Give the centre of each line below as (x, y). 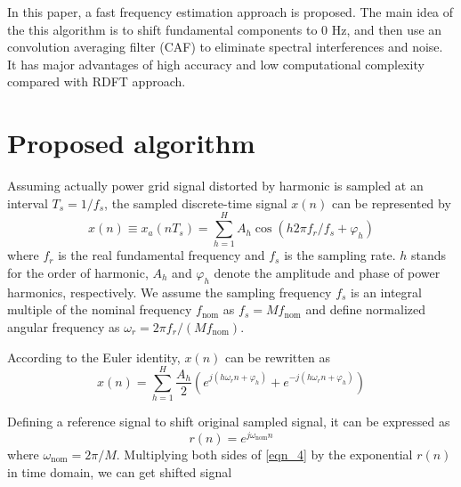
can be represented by (391, 203)
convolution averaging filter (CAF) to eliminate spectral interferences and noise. (225, 47)
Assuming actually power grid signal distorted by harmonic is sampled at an (215, 186)
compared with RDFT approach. (97, 81)
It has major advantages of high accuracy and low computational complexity (216, 64)
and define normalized (366, 309)
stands (429, 255)
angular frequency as (64, 326)
